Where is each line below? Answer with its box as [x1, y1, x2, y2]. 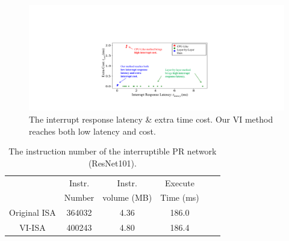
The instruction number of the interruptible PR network [8, 145, 217, 157]
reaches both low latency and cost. [29, 124, 156, 137]
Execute [165, 176, 194, 189]
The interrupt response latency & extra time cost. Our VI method [29, 112, 273, 125]
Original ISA [9, 206, 56, 219]
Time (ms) [160, 191, 199, 204]
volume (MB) [102, 191, 152, 204]
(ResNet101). [88, 156, 137, 169]
